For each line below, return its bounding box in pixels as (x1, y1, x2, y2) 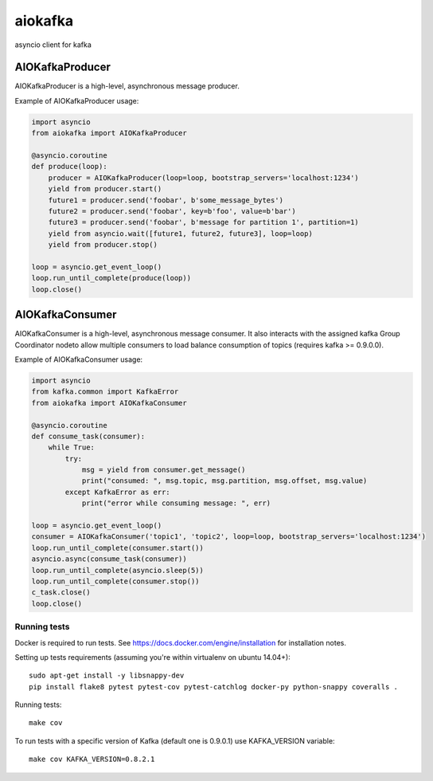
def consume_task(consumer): (31, 431, 146, 441)
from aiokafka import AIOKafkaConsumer (31, 398, 187, 407)
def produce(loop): (31, 162, 107, 171)
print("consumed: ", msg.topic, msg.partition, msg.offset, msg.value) (81, 477, 368, 485)
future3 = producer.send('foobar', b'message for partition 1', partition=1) (48, 218, 360, 227)
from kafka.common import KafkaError (31, 387, 179, 396)
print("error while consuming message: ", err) (81, 499, 271, 508)
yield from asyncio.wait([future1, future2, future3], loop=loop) (48, 229, 314, 238)
